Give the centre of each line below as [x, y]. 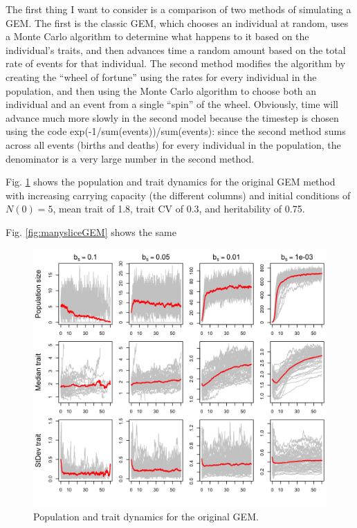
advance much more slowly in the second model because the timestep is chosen [172, 117]
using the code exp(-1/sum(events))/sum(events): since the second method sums [176, 131]
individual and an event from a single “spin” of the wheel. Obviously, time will [172, 104]
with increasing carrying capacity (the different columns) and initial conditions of [178, 195]
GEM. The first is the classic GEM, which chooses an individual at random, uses [177, 22]
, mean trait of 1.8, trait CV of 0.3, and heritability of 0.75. [179, 209]
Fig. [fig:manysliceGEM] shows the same [91, 231]
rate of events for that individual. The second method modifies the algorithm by [176, 63]
